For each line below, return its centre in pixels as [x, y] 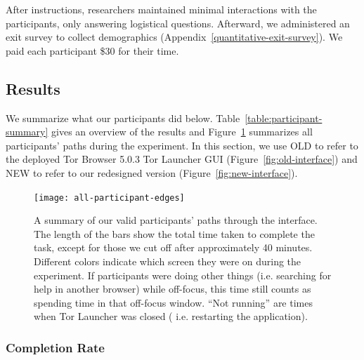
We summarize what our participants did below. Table [123, 118]
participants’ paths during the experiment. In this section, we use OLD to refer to [182, 145]
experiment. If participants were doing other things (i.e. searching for [183, 275]
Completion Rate [55, 347]
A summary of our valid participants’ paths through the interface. [176, 220]
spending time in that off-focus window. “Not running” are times [173, 302]
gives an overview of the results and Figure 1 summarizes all [182, 132]
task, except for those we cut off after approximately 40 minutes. [173, 247]
